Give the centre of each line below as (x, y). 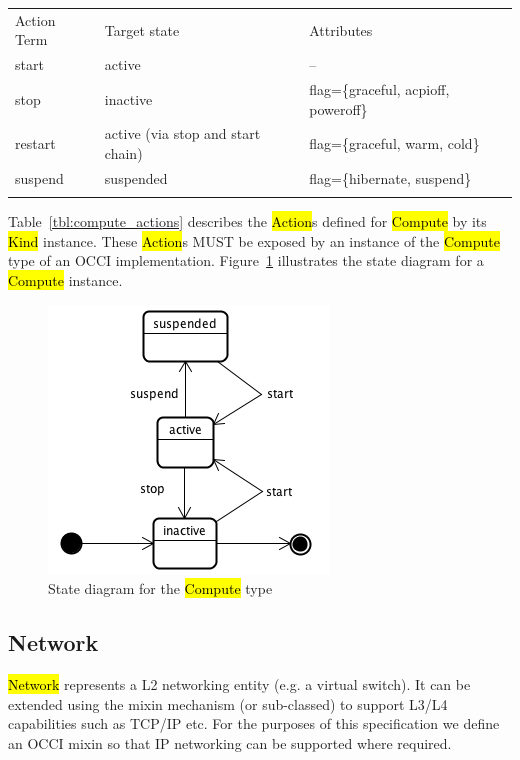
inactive (128, 98)
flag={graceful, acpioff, (379, 89)
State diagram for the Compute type (160, 588)
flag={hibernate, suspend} (390, 177)
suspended (136, 177)
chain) (123, 153)
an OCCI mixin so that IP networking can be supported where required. (230, 742)
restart (35, 143)
